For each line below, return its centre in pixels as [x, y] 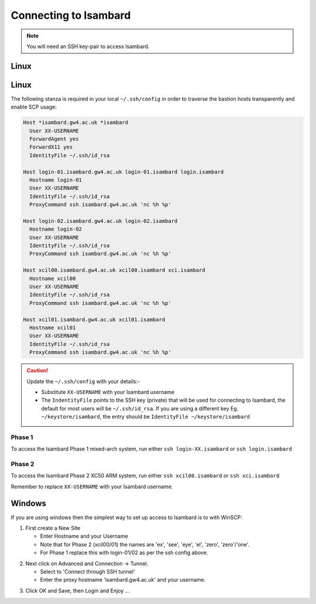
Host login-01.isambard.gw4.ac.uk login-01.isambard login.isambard [123, 172]
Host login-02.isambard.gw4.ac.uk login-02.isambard [100, 221]
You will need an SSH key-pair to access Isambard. [88, 46]
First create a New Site [53, 528]
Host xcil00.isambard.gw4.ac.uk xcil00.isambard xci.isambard [114, 270]
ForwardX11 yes [51, 147]
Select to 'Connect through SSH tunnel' [87, 572]
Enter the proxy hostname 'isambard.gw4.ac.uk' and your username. [123, 580]
